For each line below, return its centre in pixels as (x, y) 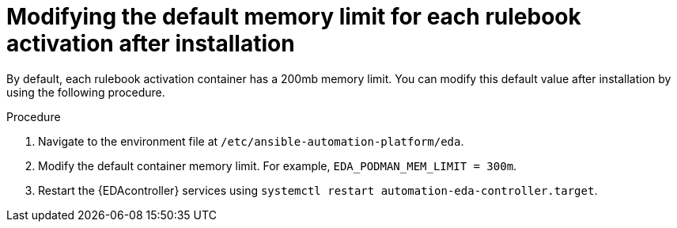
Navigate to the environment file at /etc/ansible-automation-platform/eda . (251, 141)
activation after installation (151, 44)
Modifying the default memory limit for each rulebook (294, 17)
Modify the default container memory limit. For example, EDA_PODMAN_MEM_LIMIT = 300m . (278, 165)
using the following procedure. (86, 92)
